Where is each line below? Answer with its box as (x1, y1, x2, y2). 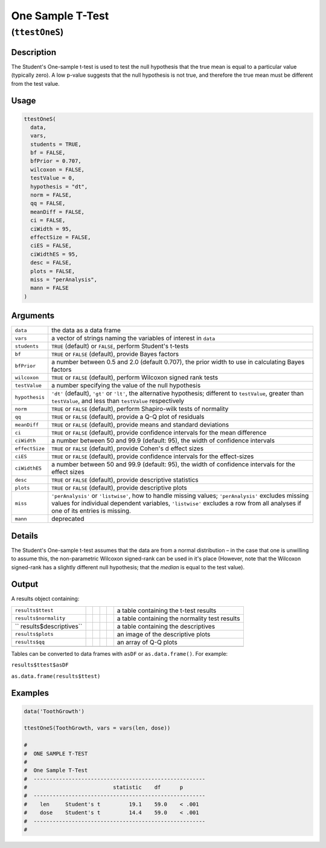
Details (11, 531, 39, 541)
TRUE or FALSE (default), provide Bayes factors (51, 350, 179, 358)
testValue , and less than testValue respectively (51, 396, 184, 405)
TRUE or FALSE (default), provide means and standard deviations (51, 421, 229, 429)
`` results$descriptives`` (14, 622, 83, 630)
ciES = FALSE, (30, 242, 72, 249)
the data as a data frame (51, 326, 121, 335)
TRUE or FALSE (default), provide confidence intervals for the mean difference (51, 429, 267, 437)
